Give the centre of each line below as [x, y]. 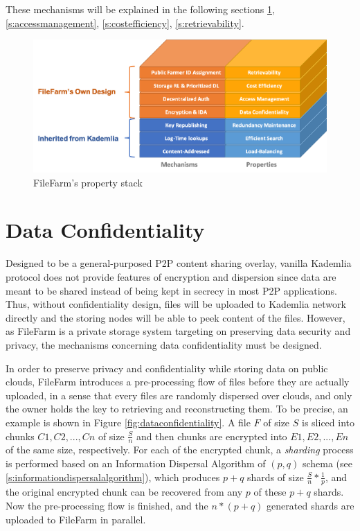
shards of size [276, 477]
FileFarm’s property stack [88, 182]
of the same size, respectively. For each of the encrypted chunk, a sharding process [180, 450]
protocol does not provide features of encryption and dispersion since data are [171, 276]
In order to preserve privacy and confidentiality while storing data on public [167, 368]
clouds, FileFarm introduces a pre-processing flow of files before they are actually [178, 382]
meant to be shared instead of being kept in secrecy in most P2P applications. [171, 290]
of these [270, 492]
